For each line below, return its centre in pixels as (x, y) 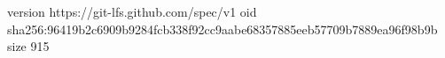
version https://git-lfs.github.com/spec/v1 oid (132, 11)
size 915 (28, 46)
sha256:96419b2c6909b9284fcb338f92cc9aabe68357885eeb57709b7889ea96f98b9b (222, 29)
